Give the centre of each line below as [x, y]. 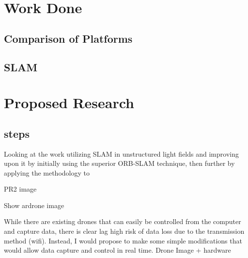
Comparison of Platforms [68, 38]
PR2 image [20, 189]
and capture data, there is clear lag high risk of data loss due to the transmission [124, 231]
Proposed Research [69, 103]
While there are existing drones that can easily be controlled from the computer [123, 221]
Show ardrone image [34, 205]
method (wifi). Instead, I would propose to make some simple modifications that [123, 240]
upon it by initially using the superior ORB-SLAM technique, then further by [119, 163]
